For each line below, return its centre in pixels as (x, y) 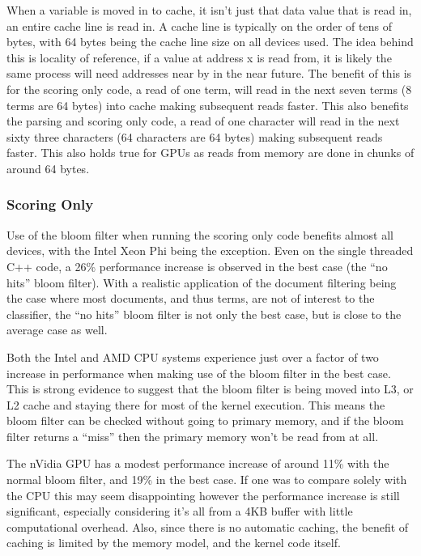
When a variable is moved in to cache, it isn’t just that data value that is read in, (209, 10)
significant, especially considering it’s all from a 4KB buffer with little (180, 511)
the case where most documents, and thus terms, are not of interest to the (191, 298)
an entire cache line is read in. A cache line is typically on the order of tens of (199, 25)
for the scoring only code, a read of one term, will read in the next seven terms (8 (209, 89)
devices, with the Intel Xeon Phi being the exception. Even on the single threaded (210, 250)
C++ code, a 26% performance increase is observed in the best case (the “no (197, 266)
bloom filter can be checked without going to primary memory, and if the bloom (205, 420)
